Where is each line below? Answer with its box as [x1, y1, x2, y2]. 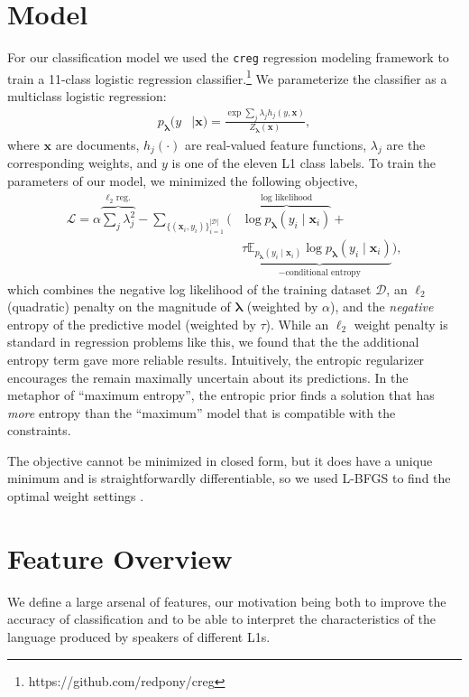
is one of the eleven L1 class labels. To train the [171, 153, 437, 172]
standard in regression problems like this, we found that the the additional [7, 332, 419, 351]
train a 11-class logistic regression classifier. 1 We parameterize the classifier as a [7, 66, 447, 88]
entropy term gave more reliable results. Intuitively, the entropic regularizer [7, 349, 425, 368]
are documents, [55, 135, 140, 153]
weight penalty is [354, 314, 448, 333]
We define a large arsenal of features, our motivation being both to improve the [7, 591, 446, 610]
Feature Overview [7, 539, 233, 576]
